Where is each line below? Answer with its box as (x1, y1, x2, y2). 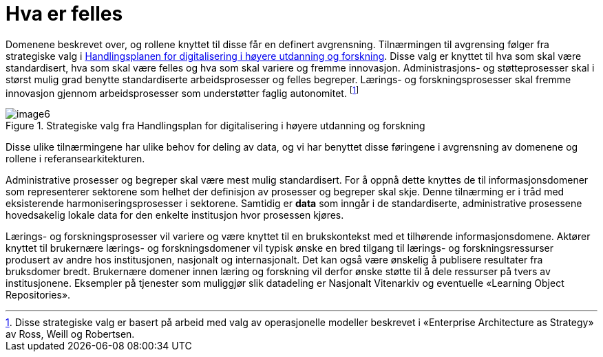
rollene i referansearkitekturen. (6, 153, 145, 165)
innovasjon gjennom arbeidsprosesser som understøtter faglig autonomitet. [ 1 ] (6, 85, 359, 99)
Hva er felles (6, 2, 123, 25)
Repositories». (6, 289, 71, 301)
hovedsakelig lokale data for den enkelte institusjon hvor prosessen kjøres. (6, 209, 344, 221)
